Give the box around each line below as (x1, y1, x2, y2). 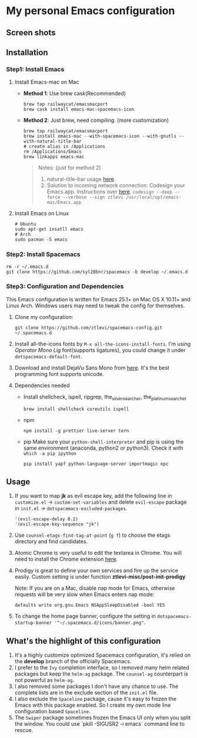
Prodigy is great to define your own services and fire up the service (14, 567, 178, 574)
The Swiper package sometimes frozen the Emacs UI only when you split (14, 714, 191, 722)
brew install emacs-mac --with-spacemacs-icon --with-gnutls (23, 134, 176, 139)
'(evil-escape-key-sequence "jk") (14, 521, 99, 527)
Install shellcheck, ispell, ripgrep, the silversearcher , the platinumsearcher (23, 393, 187, 401)
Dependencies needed (14, 381, 70, 389)
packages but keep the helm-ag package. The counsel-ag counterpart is (14, 670, 188, 677)
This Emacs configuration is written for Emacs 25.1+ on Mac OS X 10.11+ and (6, 295, 191, 302)
